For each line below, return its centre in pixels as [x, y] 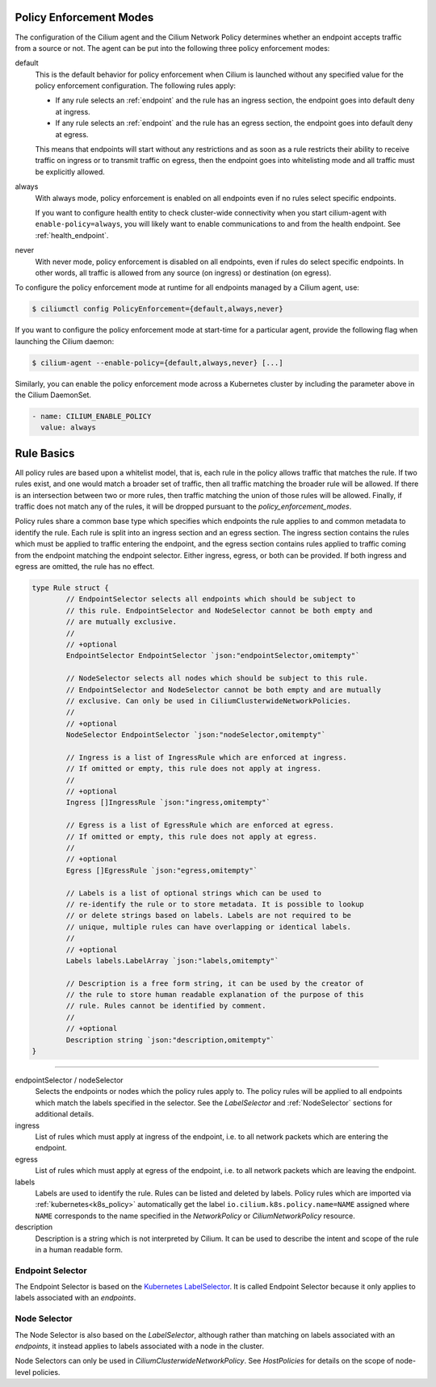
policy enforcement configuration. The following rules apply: [136, 86]
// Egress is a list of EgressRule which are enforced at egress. [200, 825]
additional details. [65, 1114]
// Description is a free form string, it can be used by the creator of [215, 983]
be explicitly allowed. [70, 172]
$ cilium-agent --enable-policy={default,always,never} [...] [157, 362]
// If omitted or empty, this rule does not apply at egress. [192, 836]
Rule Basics [45, 453]
